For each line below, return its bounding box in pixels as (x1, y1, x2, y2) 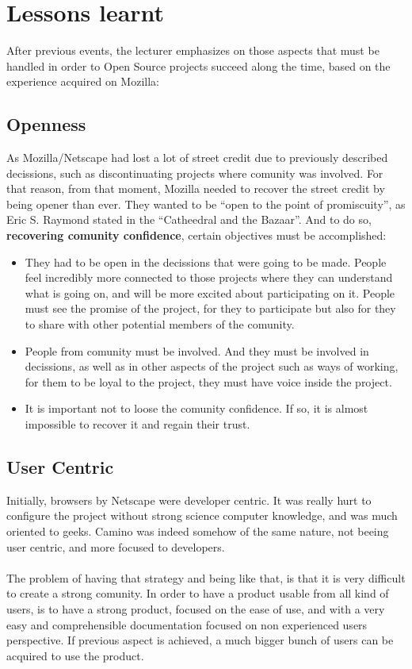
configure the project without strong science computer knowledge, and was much (6, 507, 398, 524)
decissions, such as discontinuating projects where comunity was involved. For (6, 164, 383, 181)
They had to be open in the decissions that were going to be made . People (25, 253, 387, 270)
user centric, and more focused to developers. (6, 538, 225, 555)
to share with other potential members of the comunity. (25, 316, 295, 333)
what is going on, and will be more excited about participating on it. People (25, 284, 395, 301)
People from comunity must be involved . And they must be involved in (25, 342, 369, 359)
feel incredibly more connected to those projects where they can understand (25, 269, 393, 286)
